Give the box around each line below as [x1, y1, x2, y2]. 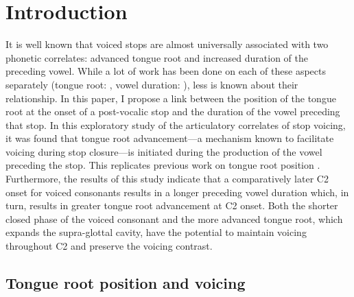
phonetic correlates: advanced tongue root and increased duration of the [5, 50, 308, 64]
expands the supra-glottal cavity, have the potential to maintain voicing [5, 225, 307, 239]
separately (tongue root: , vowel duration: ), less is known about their [5, 77, 298, 91]
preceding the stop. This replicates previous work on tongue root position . [5, 158, 320, 172]
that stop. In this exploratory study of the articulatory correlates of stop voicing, [5, 117, 346, 132]
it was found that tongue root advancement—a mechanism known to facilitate [5, 131, 334, 145]
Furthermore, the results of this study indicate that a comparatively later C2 [5, 171, 329, 186]
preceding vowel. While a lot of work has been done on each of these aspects [5, 64, 326, 78]
